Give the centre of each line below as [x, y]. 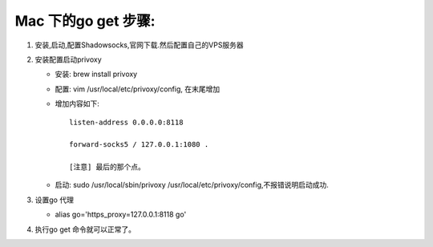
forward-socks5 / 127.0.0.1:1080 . [139, 145]
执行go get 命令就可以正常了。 [85, 229]
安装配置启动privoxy [68, 59]
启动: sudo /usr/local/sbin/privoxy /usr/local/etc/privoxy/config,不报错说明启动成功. [192, 185]
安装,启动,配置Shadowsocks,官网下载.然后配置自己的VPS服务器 [139, 45]
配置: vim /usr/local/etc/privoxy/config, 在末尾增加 [138, 89]
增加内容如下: [77, 103]
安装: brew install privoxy [96, 74]
